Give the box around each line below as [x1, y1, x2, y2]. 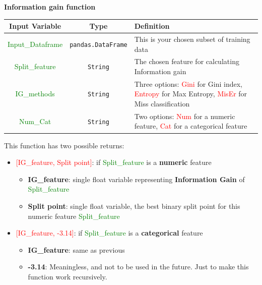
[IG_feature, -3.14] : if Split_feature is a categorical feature [16, 227, 203, 238]
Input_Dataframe [8, 38, 63, 49]
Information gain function [4, 2, 96, 12]
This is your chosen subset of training [134, 33, 250, 44]
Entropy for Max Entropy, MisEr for [134, 88, 247, 99]
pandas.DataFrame [70, 41, 127, 48]
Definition [134, 21, 170, 31]
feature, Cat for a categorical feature [134, 121, 247, 131]
